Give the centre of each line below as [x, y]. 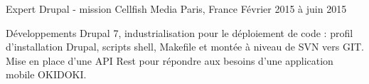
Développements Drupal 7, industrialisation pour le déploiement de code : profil [180, 32]
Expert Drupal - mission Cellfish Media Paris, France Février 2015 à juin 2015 [176, 9]
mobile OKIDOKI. [46, 74]
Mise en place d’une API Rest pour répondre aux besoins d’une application [170, 60]
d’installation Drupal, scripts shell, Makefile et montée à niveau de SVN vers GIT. [185, 47]
